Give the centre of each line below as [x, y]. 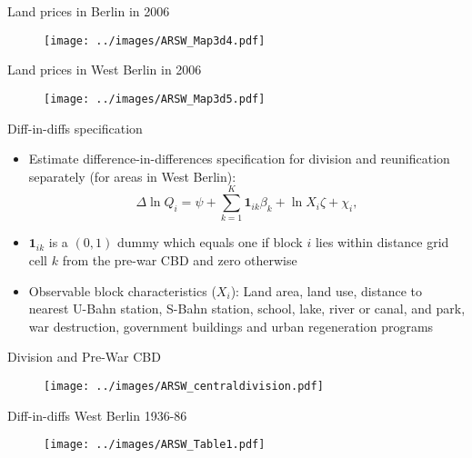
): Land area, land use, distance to [326, 290]
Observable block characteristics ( [122, 290]
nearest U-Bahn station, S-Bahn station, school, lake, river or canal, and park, [247, 309]
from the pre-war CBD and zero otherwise [180, 260]
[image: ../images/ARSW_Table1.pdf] [155, 445]
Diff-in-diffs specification [75, 128]
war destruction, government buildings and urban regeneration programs [231, 326]
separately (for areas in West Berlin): [132, 176]
